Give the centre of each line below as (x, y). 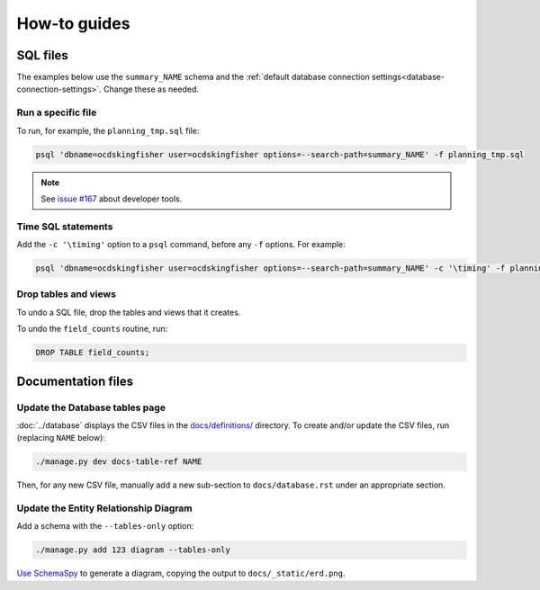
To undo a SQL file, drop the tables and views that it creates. (129, 312)
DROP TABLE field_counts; (93, 353)
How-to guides (73, 23)
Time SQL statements (65, 227)
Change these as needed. (152, 89)
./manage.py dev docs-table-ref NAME (119, 462)
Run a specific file (57, 112)
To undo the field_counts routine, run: (92, 329)
